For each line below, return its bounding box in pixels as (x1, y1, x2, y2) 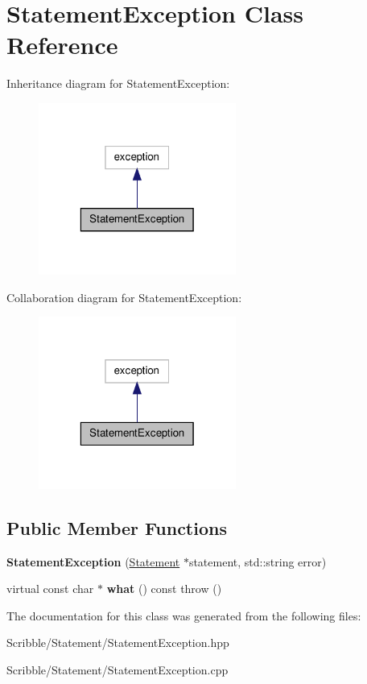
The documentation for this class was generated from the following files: (6, 607, 361, 624)
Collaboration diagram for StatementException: (6, 288, 242, 305)
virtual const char (6, 580, 94, 597)
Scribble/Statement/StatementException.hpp (6, 634, 229, 651)
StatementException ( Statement (6, 553, 180, 570)
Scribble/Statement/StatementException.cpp (6, 661, 229, 678)
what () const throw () (106, 580, 222, 597)
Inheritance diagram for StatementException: (6, 75, 230, 92)
